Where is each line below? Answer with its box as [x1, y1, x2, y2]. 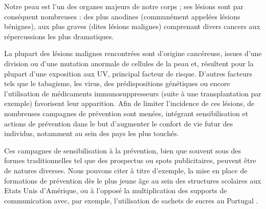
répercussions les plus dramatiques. [4, 31, 114, 41]
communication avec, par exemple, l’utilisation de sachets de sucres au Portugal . [4, 195, 258, 205]
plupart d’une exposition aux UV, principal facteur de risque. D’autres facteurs [4, 68, 252, 79]
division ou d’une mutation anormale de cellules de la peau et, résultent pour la [4, 58, 254, 68]
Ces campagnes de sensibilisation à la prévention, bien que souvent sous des [4, 145, 241, 155]
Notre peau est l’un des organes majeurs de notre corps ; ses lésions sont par [4, 1, 244, 11]
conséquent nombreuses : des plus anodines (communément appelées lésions [4, 11, 240, 21]
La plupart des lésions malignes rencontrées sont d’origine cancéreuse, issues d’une [4, 48, 262, 59]
